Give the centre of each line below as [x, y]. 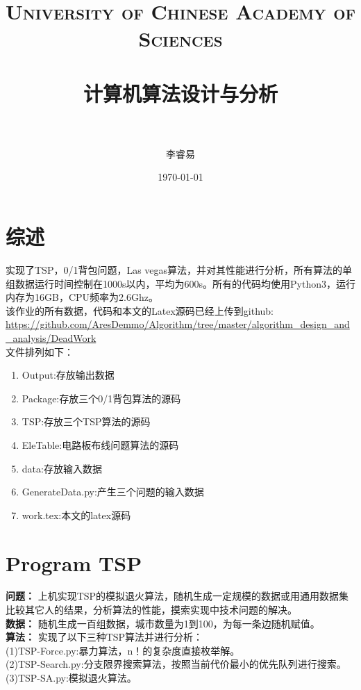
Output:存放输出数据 [68, 375]
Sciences [180, 39]
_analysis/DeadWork [51, 337]
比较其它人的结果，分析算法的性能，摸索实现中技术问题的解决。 [151, 610]
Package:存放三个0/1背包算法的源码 [101, 398]
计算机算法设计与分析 [180, 93]
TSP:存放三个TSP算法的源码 [86, 421]
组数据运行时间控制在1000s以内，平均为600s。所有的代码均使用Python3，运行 [180, 283]
